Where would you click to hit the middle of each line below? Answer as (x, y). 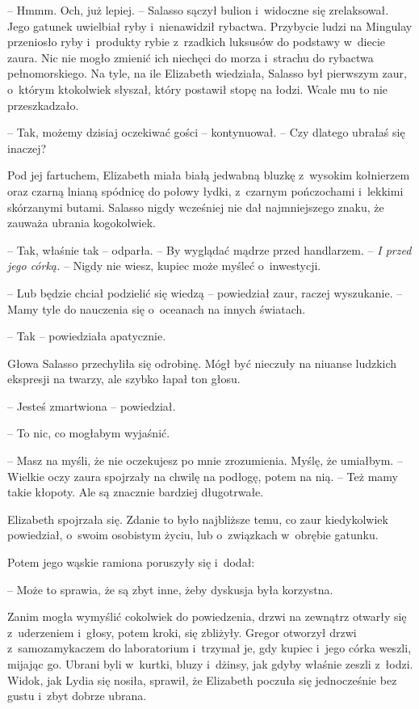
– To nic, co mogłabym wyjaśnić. (89, 433)
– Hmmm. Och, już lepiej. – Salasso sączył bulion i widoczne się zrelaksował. (198, 10)
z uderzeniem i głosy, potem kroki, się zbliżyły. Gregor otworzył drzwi (182, 632)
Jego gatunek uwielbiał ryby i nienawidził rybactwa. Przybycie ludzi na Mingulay (210, 25)
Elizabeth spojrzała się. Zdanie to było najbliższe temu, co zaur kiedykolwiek (198, 519)
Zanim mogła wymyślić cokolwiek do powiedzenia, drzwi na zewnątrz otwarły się (207, 616)
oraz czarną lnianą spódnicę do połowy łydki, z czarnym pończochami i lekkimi (205, 190)
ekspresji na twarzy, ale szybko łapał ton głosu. (124, 379)
